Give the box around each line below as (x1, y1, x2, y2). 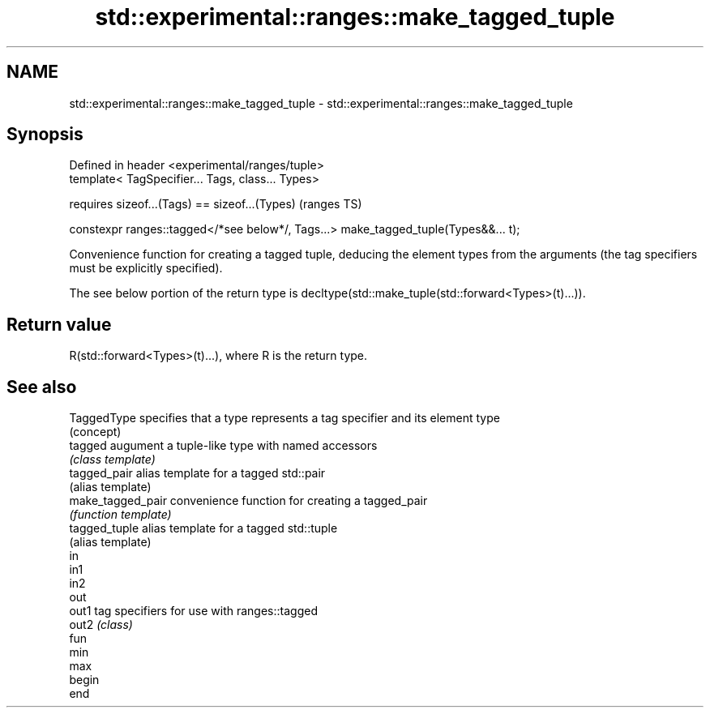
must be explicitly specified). (69, 261, 223, 276)
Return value (6, 314, 112, 335)
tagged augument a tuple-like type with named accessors (69, 438, 378, 453)
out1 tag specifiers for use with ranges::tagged (69, 604, 318, 618)
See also (6, 376, 77, 397)
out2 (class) (69, 618, 133, 632)
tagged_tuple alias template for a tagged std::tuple (69, 521, 338, 536)
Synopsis (6, 124, 83, 145)
